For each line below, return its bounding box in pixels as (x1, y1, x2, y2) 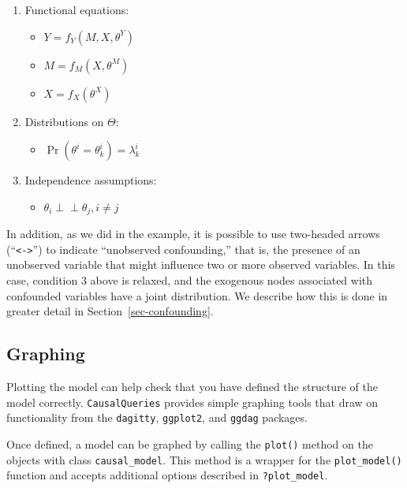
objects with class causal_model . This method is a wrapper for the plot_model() (6, 451, 402, 468)
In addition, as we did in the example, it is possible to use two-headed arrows (6, 225, 380, 242)
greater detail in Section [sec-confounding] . (6, 303, 214, 319)
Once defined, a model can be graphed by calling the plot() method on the (6, 435, 373, 452)
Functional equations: (24, 2, 129, 17)
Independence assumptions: (24, 172, 157, 188)
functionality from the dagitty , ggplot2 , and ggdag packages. (6, 409, 308, 426)
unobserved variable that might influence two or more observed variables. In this (6, 256, 395, 273)
